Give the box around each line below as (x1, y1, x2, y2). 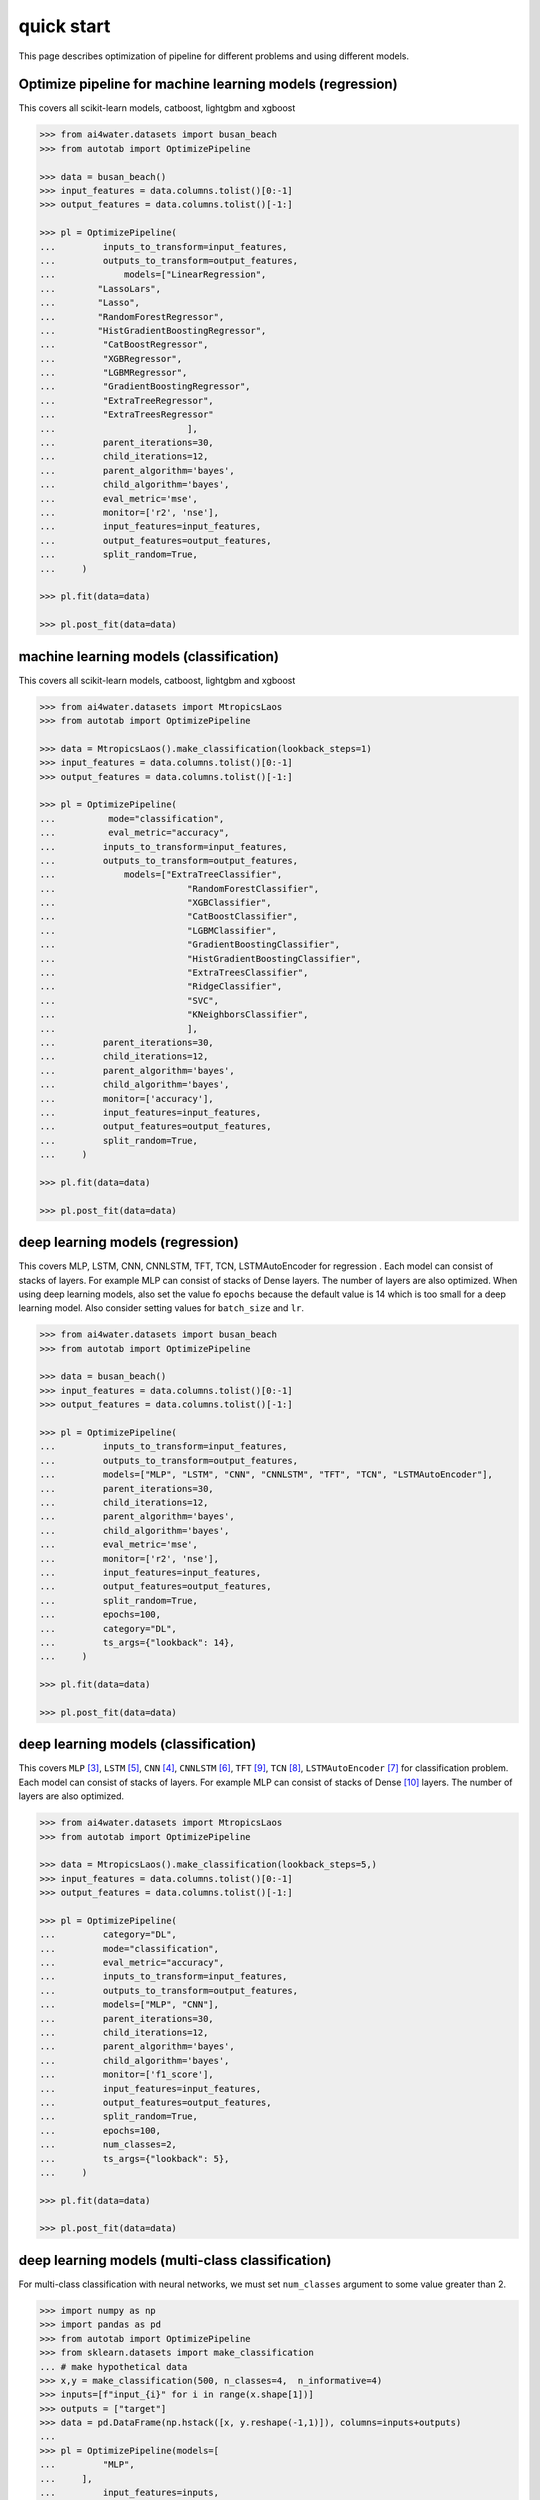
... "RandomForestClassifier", (39, 883, 320, 894)
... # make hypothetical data (39, 2361, 188, 2372)
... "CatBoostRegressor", (39, 339, 209, 350)
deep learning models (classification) (18, 1736, 257, 1753)
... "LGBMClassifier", (39, 925, 277, 936)
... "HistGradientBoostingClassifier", (39, 953, 362, 964)
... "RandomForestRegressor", (39, 311, 225, 322)
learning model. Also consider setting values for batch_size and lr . (18, 1302, 305, 1314)
